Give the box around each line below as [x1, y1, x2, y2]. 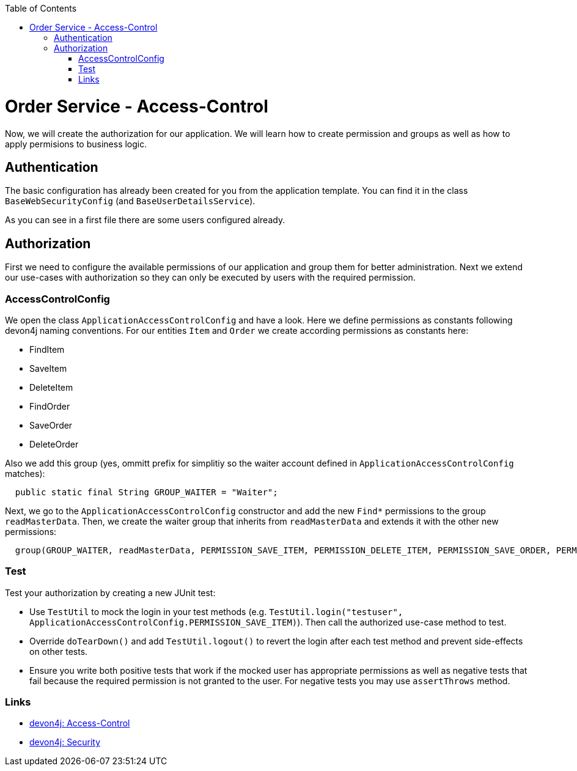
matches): [5, 468, 45, 479]
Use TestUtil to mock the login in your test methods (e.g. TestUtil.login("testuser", [29, 606, 403, 617]
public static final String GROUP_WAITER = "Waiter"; [15, 487, 278, 497]
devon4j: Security [29, 737, 101, 748]
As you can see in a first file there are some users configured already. [5, 215, 285, 226]
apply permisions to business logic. [5, 138, 147, 149]
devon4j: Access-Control [29, 718, 130, 729]
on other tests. [29, 646, 88, 657]
